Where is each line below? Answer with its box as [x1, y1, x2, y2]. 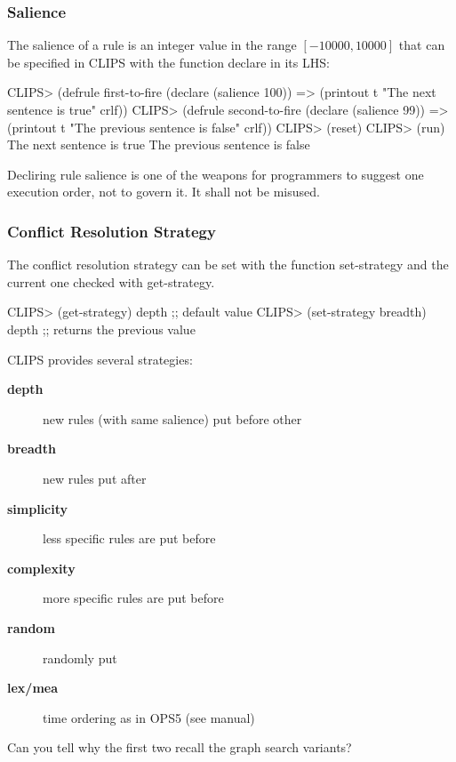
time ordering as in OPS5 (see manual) [43, 708, 255, 726]
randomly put [43, 648, 117, 667]
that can [398, 36, 445, 54]
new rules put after [43, 469, 147, 487]
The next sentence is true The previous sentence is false [7, 135, 310, 154]
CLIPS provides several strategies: [7, 349, 193, 368]
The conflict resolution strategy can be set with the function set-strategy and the [7, 255, 449, 274]
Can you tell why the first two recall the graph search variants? [7, 738, 352, 757]
